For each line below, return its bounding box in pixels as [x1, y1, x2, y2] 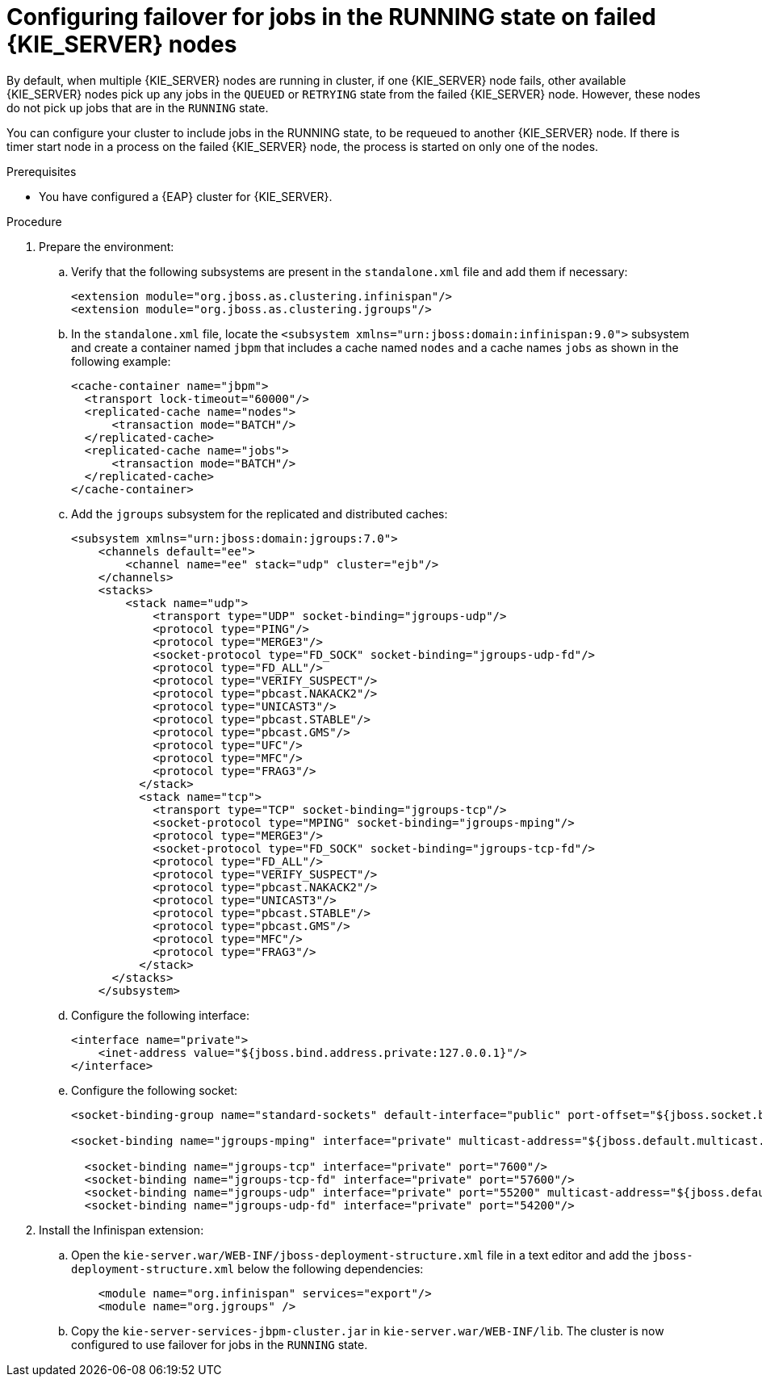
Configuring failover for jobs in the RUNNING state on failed [6, 3, 656, 31]
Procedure [6, 214, 62, 228]
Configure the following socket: [71, 1083, 238, 1097]
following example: [71, 354, 171, 368]
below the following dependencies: [237, 1261, 424, 1276]
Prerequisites [6, 164, 77, 178]
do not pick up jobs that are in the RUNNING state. [6, 100, 269, 115]
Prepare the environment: [39, 239, 174, 254]
